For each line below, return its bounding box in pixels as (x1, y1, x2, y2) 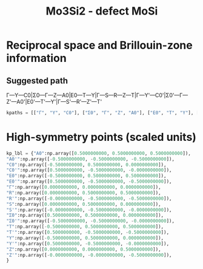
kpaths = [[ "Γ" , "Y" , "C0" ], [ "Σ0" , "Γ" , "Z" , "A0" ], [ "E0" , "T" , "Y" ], (6, 110, 194, 116)
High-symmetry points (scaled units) (6, 131, 197, 144)
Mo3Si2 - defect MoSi (45, 4, 158, 18)
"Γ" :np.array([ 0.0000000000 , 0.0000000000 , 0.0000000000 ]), (6, 184, 162, 191)
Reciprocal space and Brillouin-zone (6, 38, 193, 52)
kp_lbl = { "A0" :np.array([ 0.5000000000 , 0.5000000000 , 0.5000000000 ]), (6, 150, 191, 156)
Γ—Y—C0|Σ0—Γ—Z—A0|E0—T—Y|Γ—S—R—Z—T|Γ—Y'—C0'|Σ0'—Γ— (6, 92, 188, 98)
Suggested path (6, 75, 68, 86)
